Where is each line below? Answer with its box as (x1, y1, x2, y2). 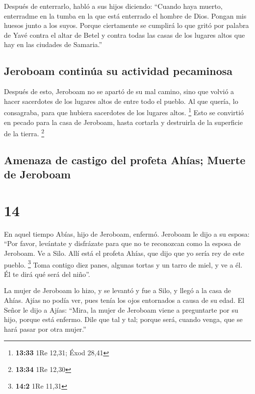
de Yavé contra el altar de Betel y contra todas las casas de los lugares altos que (4, 29, 245, 40)
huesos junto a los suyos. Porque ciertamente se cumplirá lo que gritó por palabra (4, 20, 249, 30)
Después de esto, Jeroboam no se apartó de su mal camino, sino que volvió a (4, 86, 234, 97)
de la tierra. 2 (4, 127, 45, 138)
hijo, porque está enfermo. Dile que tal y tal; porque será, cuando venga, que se (4, 314, 243, 324)
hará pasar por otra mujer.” (4, 323, 86, 334)
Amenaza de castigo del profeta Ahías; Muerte (4, 152, 246, 167)
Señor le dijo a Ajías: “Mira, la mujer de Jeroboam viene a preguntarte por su (4, 304, 238, 315)
